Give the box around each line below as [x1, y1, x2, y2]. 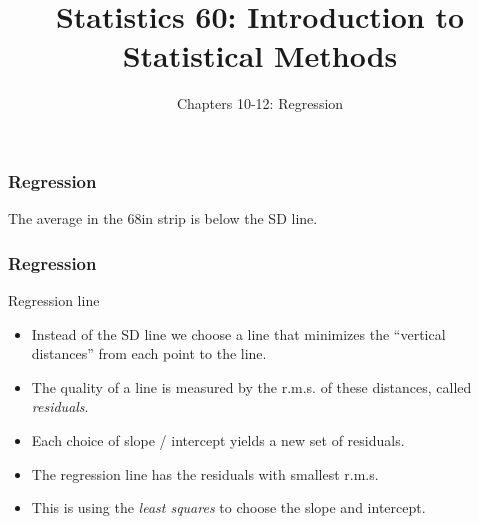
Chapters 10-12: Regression [176, 93, 344, 114]
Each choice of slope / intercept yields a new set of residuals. [31, 429, 405, 450]
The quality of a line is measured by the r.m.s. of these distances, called [31, 376, 472, 397]
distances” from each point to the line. [31, 343, 267, 364]
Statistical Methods [122, 35, 398, 76]
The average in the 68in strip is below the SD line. [8, 208, 318, 229]
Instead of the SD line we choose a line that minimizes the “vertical [31, 323, 446, 344]
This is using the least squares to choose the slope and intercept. [31, 497, 426, 518]
